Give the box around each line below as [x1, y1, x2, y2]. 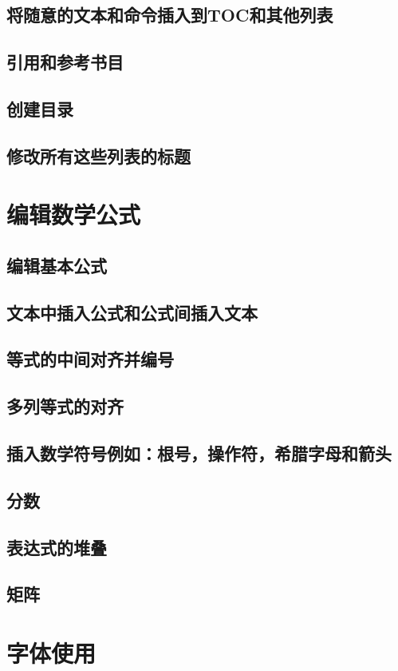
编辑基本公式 [6, 252, 107, 277]
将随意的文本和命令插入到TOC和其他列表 [6, 2, 333, 27]
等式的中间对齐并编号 [6, 347, 174, 371]
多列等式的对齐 [6, 394, 124, 419]
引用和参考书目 [6, 50, 124, 74]
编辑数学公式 [6, 198, 141, 231]
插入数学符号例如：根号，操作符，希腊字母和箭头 [6, 441, 392, 466]
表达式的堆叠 [6, 534, 107, 559]
